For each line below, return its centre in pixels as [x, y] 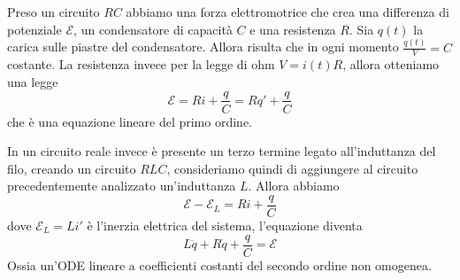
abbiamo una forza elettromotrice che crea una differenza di [287, 12]
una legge [33, 81]
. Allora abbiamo [294, 186]
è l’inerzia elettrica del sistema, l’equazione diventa [225, 226]
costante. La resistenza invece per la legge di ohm [141, 64]
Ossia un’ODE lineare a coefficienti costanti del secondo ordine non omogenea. [219, 264]
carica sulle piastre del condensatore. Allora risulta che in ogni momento [203, 47]
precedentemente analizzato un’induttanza [122, 186]
